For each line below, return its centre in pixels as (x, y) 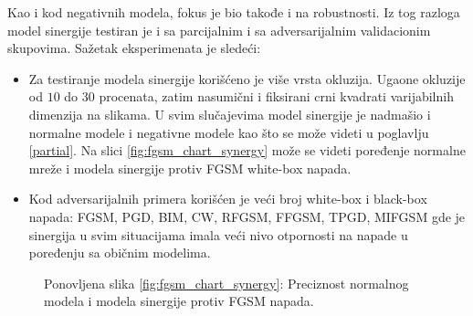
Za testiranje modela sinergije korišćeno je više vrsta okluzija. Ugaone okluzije (247, 78)
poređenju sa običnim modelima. (120, 253)
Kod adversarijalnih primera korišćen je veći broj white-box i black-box (228, 199)
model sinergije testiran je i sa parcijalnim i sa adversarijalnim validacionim (219, 30)
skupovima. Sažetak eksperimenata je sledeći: (134, 48)
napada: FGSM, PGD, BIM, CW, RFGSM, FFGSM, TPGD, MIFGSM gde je (247, 216)
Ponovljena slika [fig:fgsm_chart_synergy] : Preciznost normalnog (226, 283)
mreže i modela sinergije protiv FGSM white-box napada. (190, 168)
